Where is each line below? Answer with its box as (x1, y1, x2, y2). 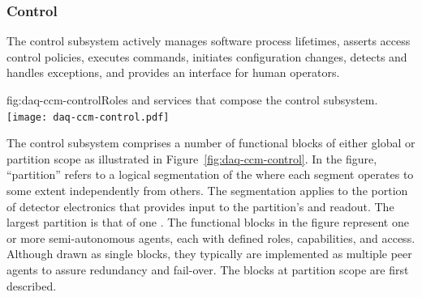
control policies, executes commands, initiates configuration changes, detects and (6, 48, 407, 65)
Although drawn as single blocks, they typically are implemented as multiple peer (6, 245, 412, 262)
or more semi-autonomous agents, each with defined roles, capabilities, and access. (6, 229, 416, 246)
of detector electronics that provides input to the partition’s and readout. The (6, 197, 394, 214)
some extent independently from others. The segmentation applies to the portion (6, 182, 408, 199)
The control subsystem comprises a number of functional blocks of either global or (6, 134, 416, 151)
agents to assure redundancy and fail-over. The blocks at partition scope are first (6, 261, 409, 278)
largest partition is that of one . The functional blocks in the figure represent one (6, 214, 409, 231)
